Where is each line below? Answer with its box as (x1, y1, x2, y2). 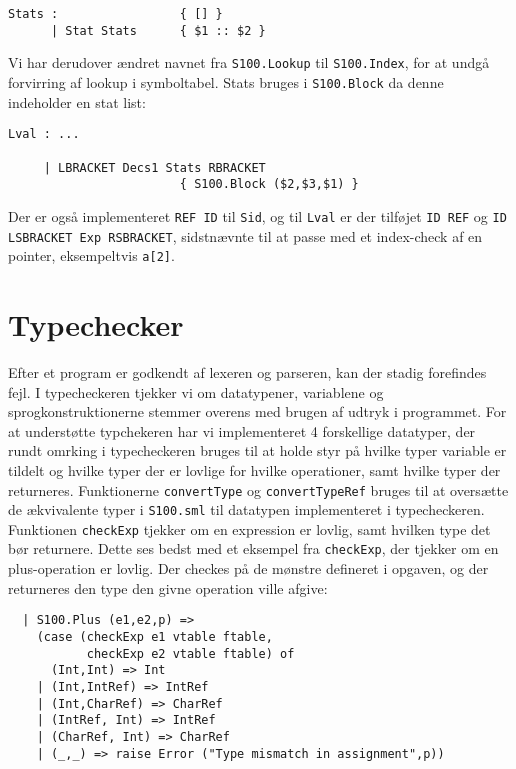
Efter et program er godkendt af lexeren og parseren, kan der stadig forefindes (8, 361, 487, 382)
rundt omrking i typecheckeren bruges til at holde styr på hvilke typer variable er (8, 440, 507, 461)
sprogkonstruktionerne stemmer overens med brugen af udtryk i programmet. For (8, 401, 507, 422)
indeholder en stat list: (8, 91, 146, 112)
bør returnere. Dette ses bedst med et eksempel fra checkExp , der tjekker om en (8, 538, 499, 559)
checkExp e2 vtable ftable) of (86, 646, 295, 661)
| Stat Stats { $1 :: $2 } (50, 23, 266, 38)
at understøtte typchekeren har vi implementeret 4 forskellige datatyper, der (8, 420, 476, 441)
